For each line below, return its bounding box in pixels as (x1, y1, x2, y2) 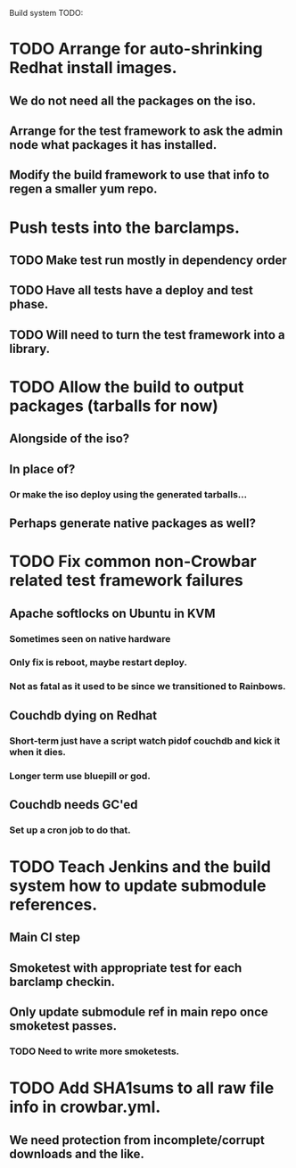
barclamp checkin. (9, 974, 116, 989)
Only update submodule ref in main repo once (9, 1005, 269, 1020)
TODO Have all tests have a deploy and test (9, 283, 254, 298)
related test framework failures (9, 571, 243, 591)
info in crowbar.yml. (9, 1097, 161, 1117)
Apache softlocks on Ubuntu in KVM (9, 605, 216, 621)
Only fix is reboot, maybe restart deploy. (9, 656, 188, 669)
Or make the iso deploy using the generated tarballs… (9, 488, 248, 500)
